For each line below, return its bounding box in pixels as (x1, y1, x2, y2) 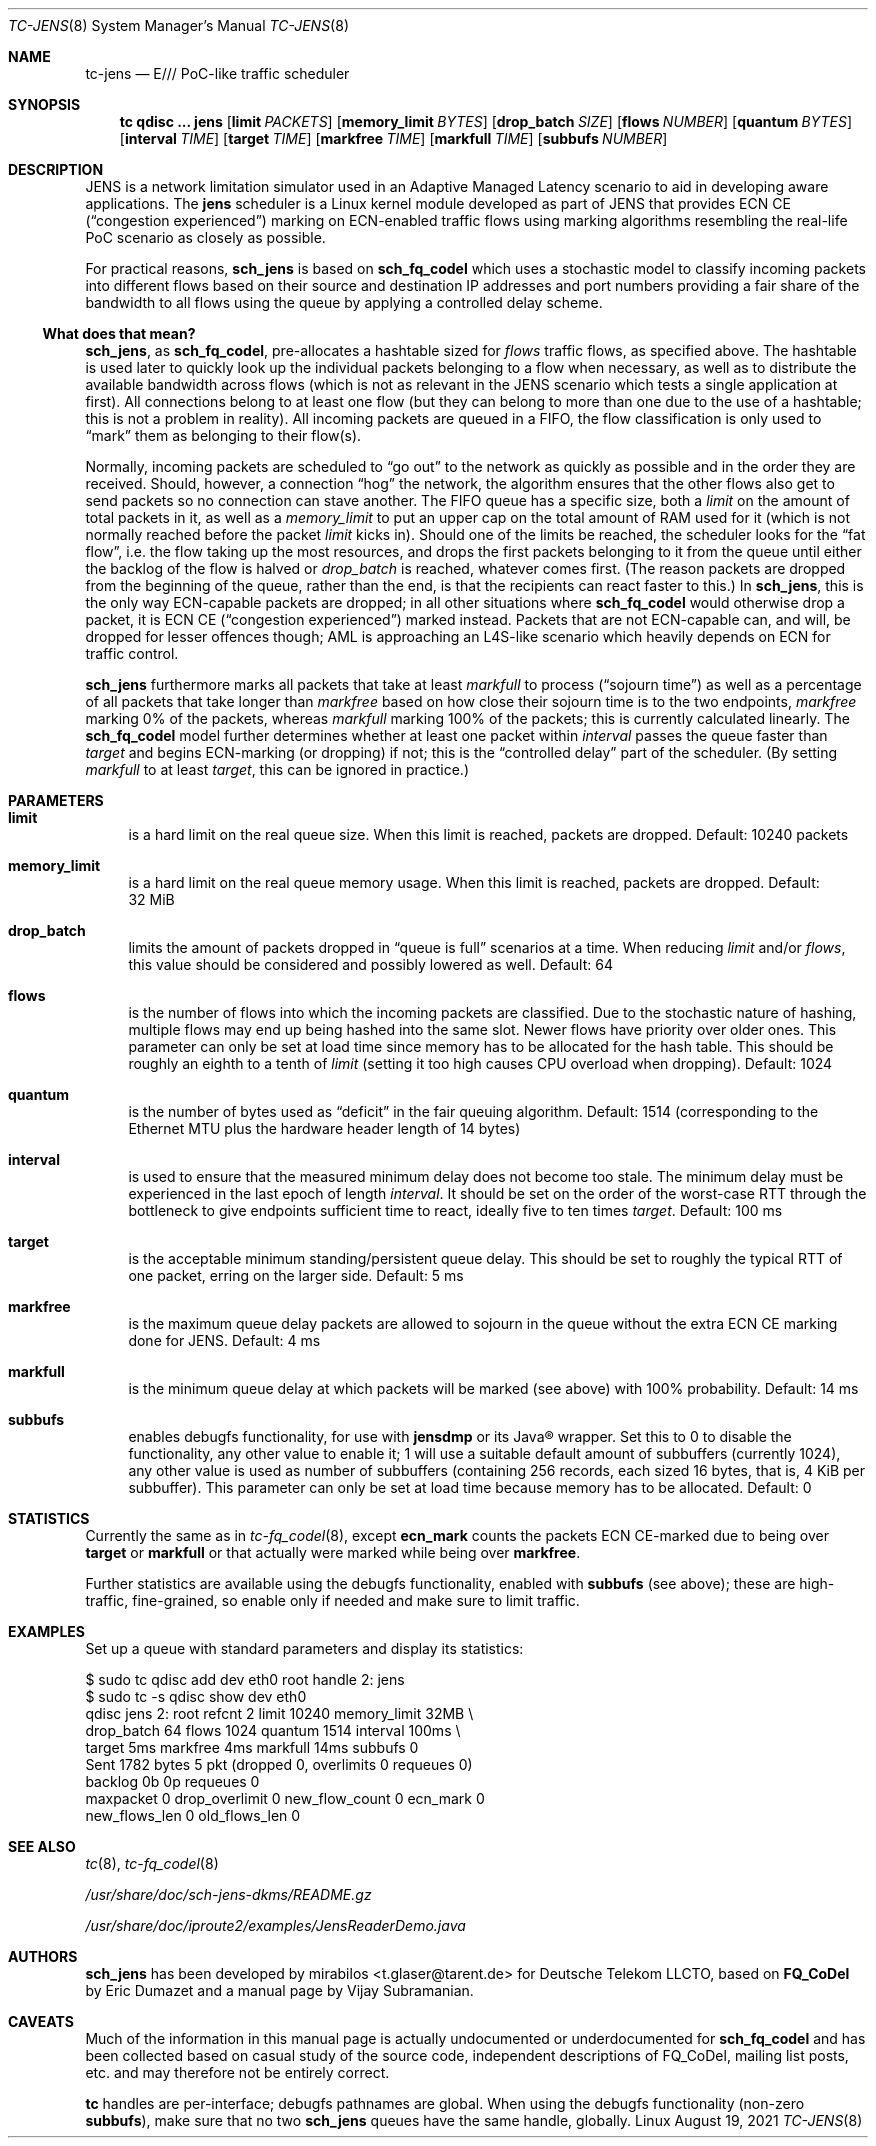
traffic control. (85, 645, 179, 662)
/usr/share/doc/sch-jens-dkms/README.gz (85, 1886, 372, 1903)
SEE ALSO (8, 1838, 76, 1855)
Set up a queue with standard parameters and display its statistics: (85, 1640, 524, 1657)
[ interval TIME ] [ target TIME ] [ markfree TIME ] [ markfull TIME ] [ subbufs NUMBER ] (119, 130, 668, 147)
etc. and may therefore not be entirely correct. (85, 2064, 390, 2081)
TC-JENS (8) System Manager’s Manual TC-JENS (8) (8, 17, 349, 34)
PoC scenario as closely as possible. (85, 229, 326, 246)
